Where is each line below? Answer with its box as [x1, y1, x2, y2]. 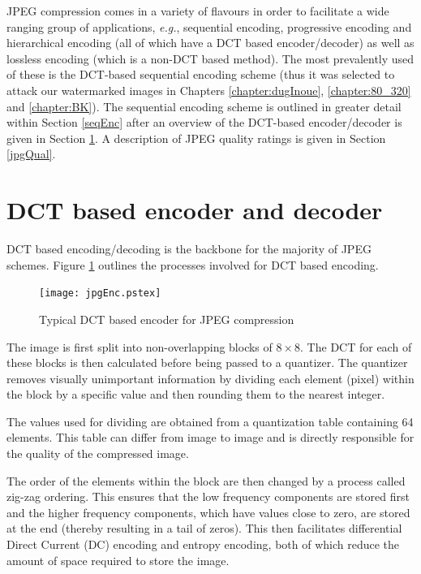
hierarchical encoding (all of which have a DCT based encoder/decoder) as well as [6, 34, 415, 51]
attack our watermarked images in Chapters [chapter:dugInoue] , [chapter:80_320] [6, 81, 411, 98]
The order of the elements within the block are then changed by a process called [6, 472, 406, 489]
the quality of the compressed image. [6, 445, 189, 462]
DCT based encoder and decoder [6, 193, 383, 227]
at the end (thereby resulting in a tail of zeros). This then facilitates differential [6, 520, 402, 537]
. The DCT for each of [300, 338, 412, 355]
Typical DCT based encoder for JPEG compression [39, 310, 294, 327]
